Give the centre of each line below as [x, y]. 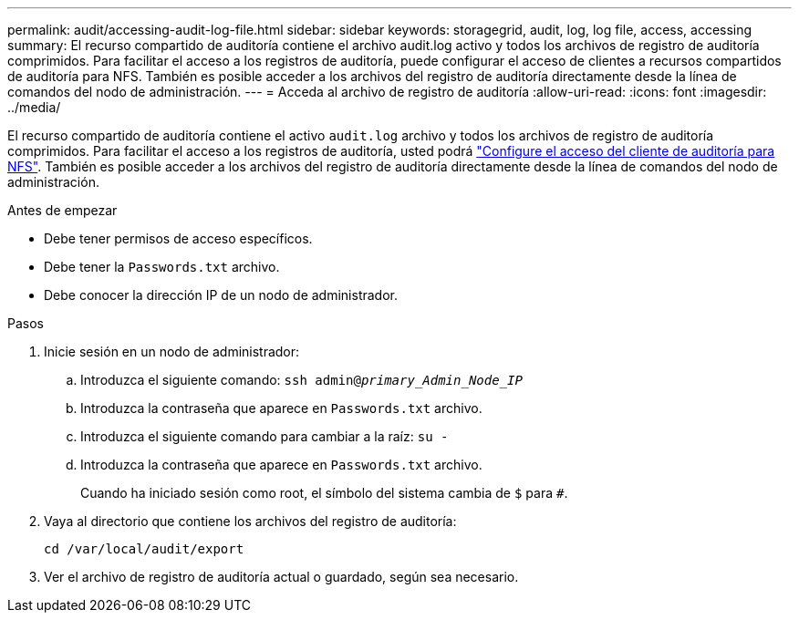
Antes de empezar [62, 210]
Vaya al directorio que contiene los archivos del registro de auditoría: [250, 521]
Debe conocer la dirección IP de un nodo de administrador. [221, 295]
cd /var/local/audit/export [144, 549]
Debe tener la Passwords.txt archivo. [162, 267]
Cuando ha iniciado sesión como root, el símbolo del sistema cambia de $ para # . [324, 493]
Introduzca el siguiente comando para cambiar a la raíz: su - [265, 436]
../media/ [34, 107]
